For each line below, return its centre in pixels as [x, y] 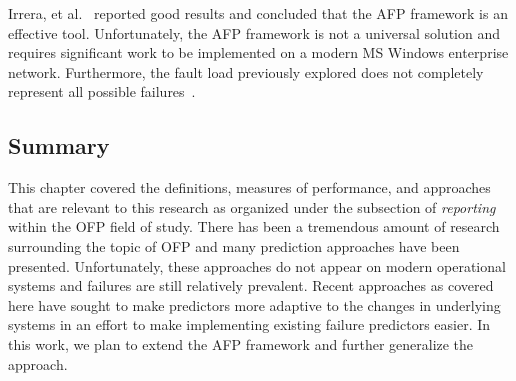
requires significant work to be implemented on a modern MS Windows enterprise [258, 52]
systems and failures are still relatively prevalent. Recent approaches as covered [251, 285]
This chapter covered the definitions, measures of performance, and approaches [249, 187]
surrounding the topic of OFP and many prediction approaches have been [234, 245]
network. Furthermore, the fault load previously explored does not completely [246, 71]
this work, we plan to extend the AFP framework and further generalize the [241, 343]
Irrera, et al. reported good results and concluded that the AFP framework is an [258, 13]
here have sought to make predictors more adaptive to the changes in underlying [254, 304]
